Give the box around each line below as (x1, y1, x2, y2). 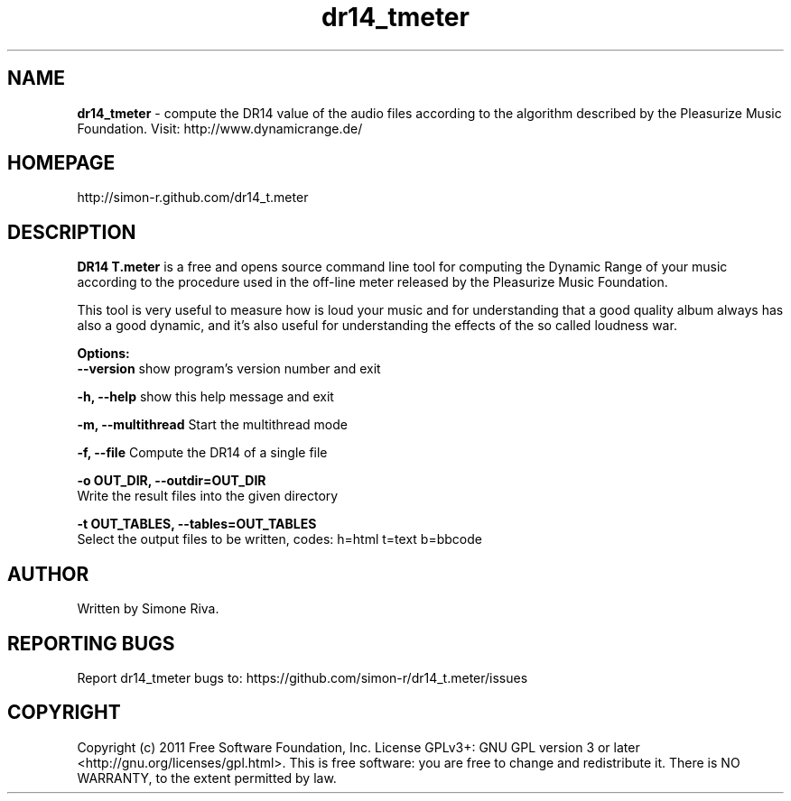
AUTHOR (7, 562, 89, 585)
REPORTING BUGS (7, 631, 175, 655)
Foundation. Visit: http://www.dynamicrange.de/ (77, 120, 363, 136)
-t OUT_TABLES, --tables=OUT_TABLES (77, 516, 317, 532)
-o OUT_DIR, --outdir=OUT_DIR (77, 473, 266, 489)
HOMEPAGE (7, 152, 116, 175)
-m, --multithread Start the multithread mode (77, 417, 348, 433)
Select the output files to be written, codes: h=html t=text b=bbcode (77, 531, 482, 548)
